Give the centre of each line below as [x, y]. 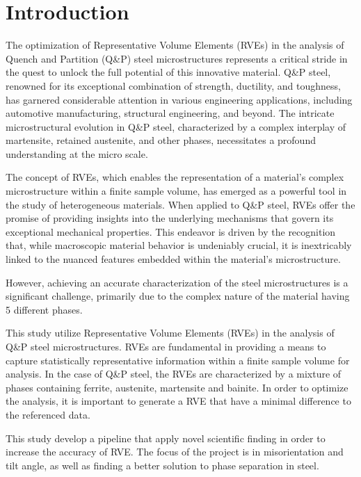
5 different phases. [44, 309]
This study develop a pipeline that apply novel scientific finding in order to [166, 438]
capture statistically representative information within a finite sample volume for [178, 360]
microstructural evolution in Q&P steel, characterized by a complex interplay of [176, 126]
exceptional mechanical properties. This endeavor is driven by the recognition [171, 231]
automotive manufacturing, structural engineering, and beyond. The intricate [170, 113]
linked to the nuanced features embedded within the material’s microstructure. [173, 259]
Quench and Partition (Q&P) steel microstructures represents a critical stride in [177, 58]
